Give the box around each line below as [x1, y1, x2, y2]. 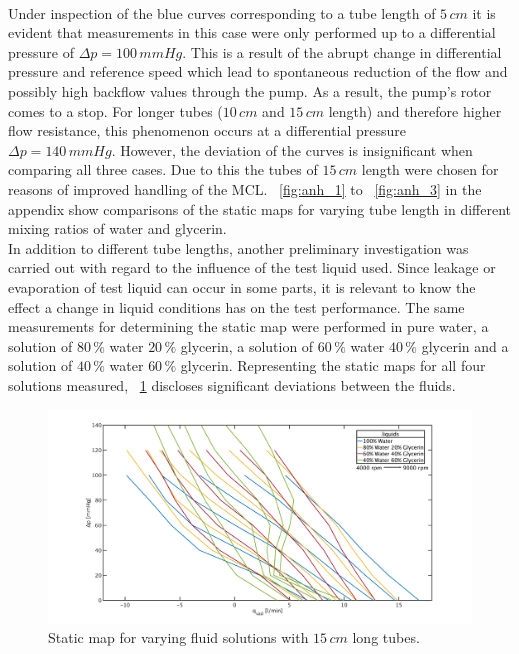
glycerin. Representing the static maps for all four [180, 355, 486, 376]
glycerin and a [421, 335, 509, 356]
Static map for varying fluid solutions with [48, 627, 309, 648]
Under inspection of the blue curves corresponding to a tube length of [8, 2, 436, 23]
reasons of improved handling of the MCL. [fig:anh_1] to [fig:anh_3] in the [8, 178, 482, 199]
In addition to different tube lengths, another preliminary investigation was [8, 237, 469, 258]
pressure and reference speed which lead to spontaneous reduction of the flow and [8, 61, 508, 82]
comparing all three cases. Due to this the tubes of [8, 159, 318, 180]
